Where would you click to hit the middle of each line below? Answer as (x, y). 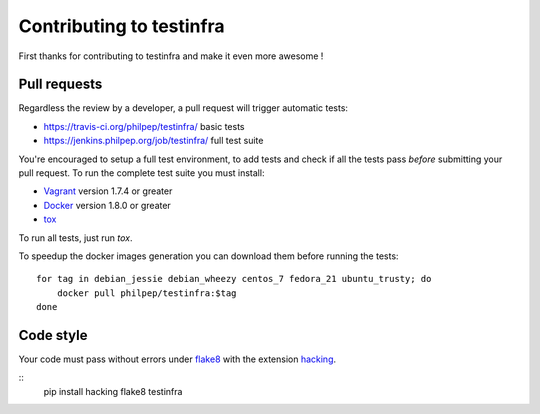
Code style (53, 335)
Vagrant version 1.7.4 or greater (108, 191)
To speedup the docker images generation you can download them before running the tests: (208, 256)
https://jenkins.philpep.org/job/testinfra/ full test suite (153, 141)
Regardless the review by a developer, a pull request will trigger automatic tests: (183, 108)
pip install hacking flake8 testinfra (113, 391)
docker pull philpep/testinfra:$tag (146, 293)
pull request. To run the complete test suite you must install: (141, 173)
